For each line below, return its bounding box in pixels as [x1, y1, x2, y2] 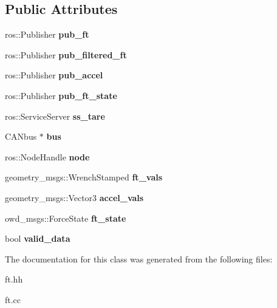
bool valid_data [5, 232, 70, 245]
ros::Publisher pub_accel [5, 69, 103, 81]
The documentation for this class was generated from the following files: [5, 252, 273, 265]
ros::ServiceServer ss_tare [5, 109, 105, 122]
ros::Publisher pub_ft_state [5, 89, 117, 101]
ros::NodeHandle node [5, 150, 90, 163]
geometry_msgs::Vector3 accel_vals [5, 191, 144, 204]
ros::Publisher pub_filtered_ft [5, 48, 127, 61]
